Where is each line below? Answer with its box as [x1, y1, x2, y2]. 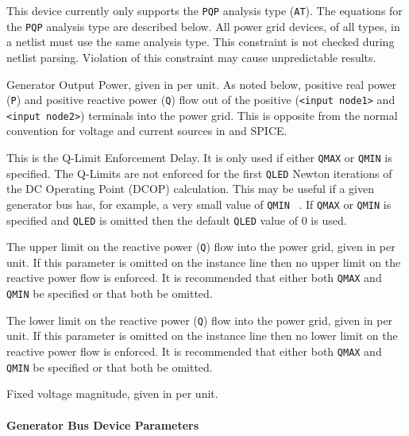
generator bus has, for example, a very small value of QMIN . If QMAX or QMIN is [6, 195, 392, 212]
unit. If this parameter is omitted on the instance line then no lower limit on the [6, 327, 398, 344]
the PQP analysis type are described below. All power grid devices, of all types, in [6, 17, 400, 34]
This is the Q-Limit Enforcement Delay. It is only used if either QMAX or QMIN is [6, 149, 392, 165]
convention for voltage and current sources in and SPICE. [6, 122, 287, 139]
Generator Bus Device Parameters [6, 416, 199, 433]
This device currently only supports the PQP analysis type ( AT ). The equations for [6, 2, 403, 18]
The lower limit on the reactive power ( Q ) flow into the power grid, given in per [6, 311, 393, 328]
